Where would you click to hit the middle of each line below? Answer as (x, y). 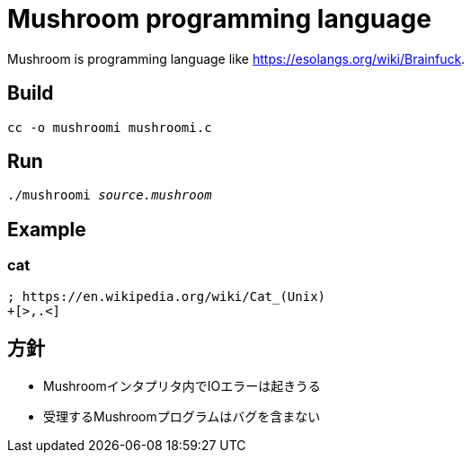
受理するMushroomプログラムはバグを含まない (182, 416)
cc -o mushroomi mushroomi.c (110, 127)
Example (47, 229)
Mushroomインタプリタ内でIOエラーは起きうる (182, 385)
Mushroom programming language (219, 19)
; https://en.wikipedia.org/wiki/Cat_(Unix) (167, 296)
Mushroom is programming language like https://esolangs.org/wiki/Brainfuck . (236, 58)
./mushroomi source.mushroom (110, 195)
